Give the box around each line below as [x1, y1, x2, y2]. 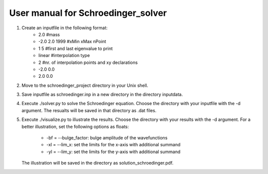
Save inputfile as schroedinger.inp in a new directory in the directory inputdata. [21, 92, 183, 98]
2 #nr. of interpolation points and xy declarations [38, 59, 138, 65]
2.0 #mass [38, 31, 60, 37]
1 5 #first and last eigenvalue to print [38, 45, 113, 52]
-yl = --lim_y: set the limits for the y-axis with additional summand [46, 149, 181, 155]
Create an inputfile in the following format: [21, 25, 108, 31]
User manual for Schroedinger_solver [9, 7, 167, 18]
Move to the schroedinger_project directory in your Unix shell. [21, 82, 148, 88]
